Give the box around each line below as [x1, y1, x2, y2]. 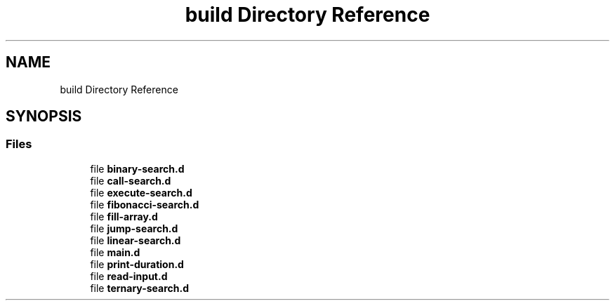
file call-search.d [90, 174, 171, 187]
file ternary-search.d [90, 281, 190, 294]
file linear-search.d [90, 234, 181, 246]
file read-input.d [90, 270, 168, 282]
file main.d [90, 246, 140, 258]
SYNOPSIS [6, 107, 82, 126]
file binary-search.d [90, 162, 185, 175]
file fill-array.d [90, 210, 158, 222]
